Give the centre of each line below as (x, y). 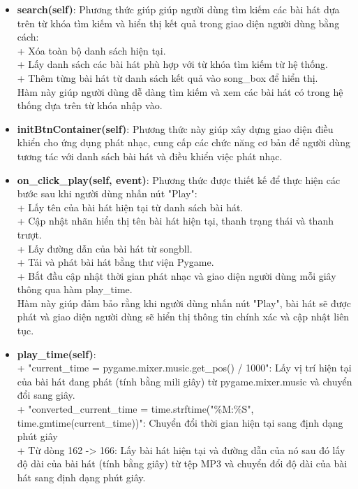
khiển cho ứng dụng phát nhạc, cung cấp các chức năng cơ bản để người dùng (184, 142)
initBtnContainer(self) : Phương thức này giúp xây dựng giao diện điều (175, 128)
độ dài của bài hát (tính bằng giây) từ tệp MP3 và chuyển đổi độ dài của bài (182, 463)
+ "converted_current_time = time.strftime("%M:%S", (135, 409)
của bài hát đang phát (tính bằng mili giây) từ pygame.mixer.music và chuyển (185, 381)
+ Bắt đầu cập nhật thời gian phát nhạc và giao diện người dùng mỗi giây (177, 275)
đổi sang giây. (46, 395)
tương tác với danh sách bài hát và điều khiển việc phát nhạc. (150, 156)
